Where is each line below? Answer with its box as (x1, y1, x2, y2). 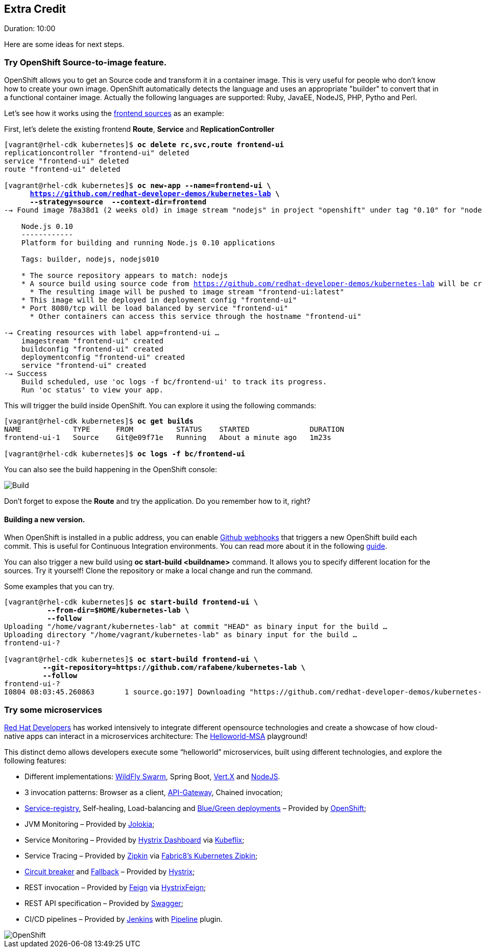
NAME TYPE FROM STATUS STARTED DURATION (4, 425, 344, 434)
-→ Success (4, 369, 47, 378)
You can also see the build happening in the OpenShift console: (4, 465, 218, 474)
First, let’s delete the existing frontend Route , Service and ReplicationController (4, 125, 275, 134)
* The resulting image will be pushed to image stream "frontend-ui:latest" (30, 288, 344, 296)
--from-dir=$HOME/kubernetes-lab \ (47, 606, 189, 615)
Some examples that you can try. (4, 582, 114, 591)
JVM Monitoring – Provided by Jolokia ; (25, 820, 155, 829)
